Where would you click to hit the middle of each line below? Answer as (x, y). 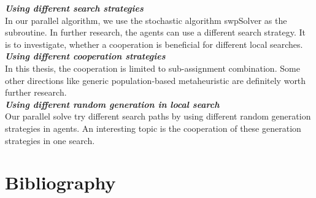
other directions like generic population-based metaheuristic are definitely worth (156, 80)
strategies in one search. (50, 140)
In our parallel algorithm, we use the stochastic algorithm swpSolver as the (146, 20)
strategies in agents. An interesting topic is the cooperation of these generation (153, 128)
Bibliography (60, 182)
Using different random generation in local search (112, 104)
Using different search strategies (74, 8)
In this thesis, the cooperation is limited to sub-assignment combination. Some (152, 68)
